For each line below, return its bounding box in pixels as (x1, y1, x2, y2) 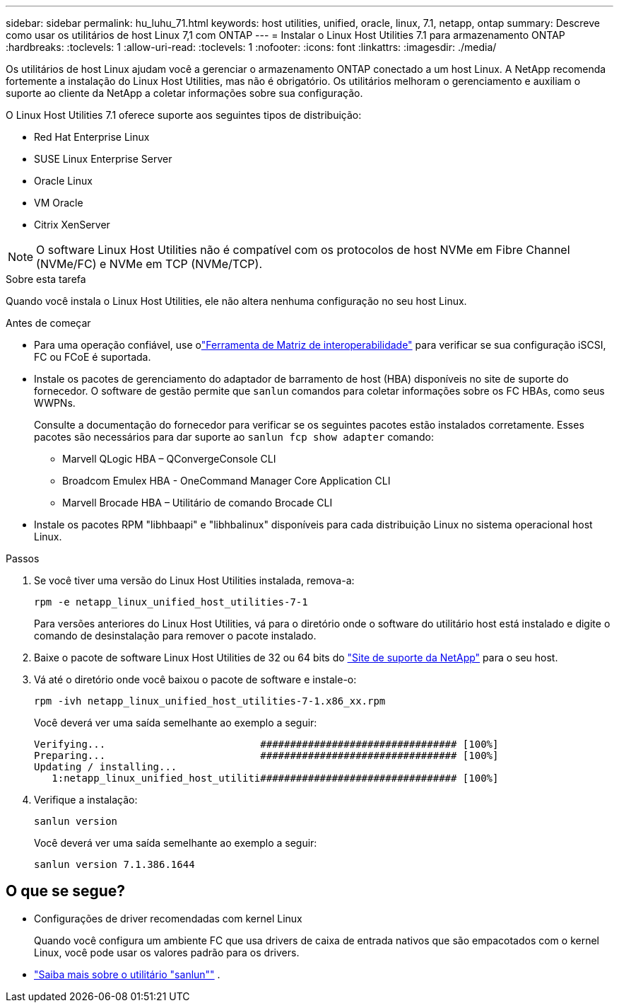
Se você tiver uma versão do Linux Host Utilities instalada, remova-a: (34, 574, 355, 586)
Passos (6, 552, 40, 564)
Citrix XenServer (34, 219, 110, 231)
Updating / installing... (34, 761, 177, 772)
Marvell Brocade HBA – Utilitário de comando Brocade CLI (62, 497, 333, 509)
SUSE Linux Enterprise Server (34, 153, 172, 165)
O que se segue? (6, 882, 126, 900)
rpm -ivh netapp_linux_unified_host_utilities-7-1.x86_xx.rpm (34, 695, 386, 707)
